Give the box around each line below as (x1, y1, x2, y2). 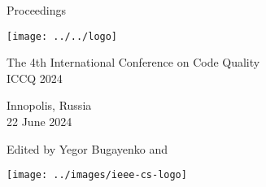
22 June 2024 (7, 113, 72, 130)
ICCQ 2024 (7, 69, 63, 86)
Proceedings (7, 2, 67, 18)
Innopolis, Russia (7, 97, 92, 114)
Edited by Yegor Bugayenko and (7, 140, 168, 157)
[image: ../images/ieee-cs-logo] (7, 169, 187, 181)
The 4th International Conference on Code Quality (7, 54, 260, 71)
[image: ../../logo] (7, 30, 118, 42)
